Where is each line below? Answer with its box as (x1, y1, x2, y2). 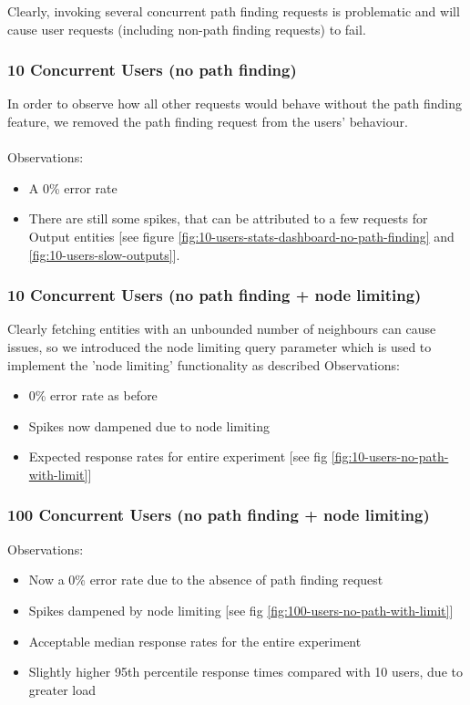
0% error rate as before (28, 386, 158, 405)
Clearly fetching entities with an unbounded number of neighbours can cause (7, 319, 436, 338)
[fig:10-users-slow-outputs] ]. (28, 244, 180, 264)
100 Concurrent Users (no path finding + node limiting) (7, 503, 430, 526)
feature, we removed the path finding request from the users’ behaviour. (7, 112, 408, 130)
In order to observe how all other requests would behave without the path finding (7, 94, 462, 113)
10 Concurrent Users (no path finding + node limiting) (7, 284, 422, 306)
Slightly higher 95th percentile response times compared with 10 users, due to (28, 662, 463, 681)
